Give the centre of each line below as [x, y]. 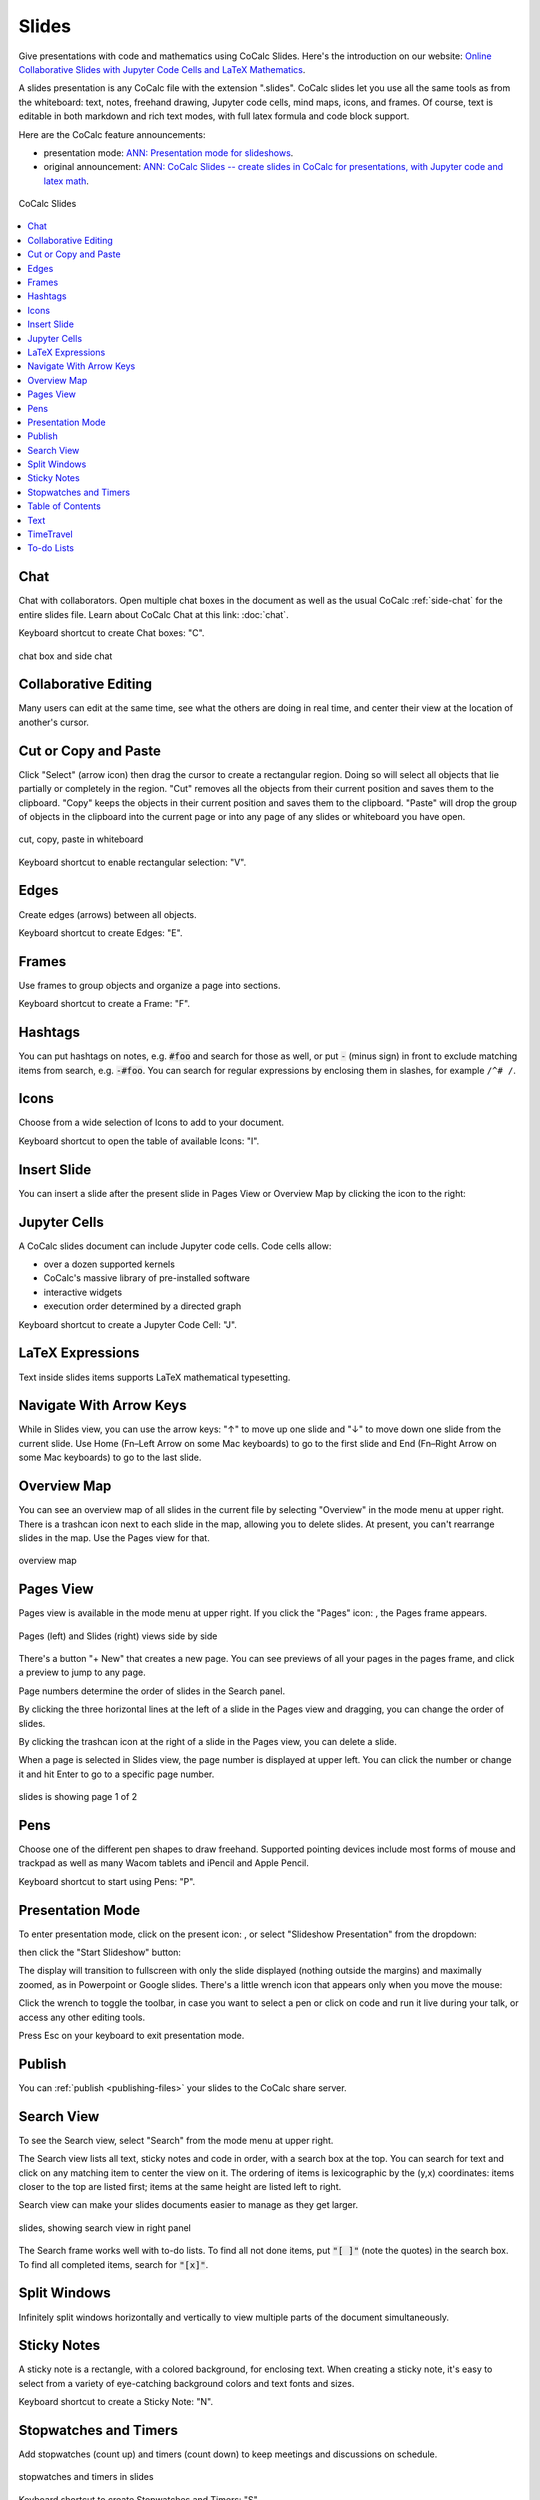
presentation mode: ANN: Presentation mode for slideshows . [168, 152]
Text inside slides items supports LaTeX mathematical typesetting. [154, 1377]
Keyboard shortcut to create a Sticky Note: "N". [116, 2402]
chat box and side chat [65, 656]
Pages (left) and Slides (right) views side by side [118, 1636]
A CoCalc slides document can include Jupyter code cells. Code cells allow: [175, 1246]
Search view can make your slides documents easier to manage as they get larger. [188, 2205]
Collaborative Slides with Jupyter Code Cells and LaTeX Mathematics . [162, 69]
